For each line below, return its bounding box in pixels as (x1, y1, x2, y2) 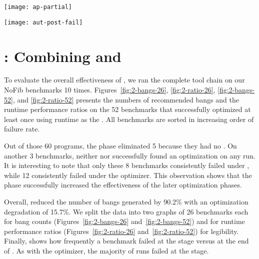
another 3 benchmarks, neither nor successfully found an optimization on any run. (4, 150, 256, 160)
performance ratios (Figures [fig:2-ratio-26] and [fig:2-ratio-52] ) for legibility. (4, 225, 239, 236)
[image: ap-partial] (4, 3, 72, 10)
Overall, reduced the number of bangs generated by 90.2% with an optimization (4, 196, 248, 206)
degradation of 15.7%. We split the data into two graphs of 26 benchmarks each (4, 206, 248, 216)
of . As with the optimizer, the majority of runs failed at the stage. (4, 245, 209, 255)
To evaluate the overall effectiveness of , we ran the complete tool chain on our (4, 74, 245, 85)
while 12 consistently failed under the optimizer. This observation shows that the (4, 169, 252, 180)
